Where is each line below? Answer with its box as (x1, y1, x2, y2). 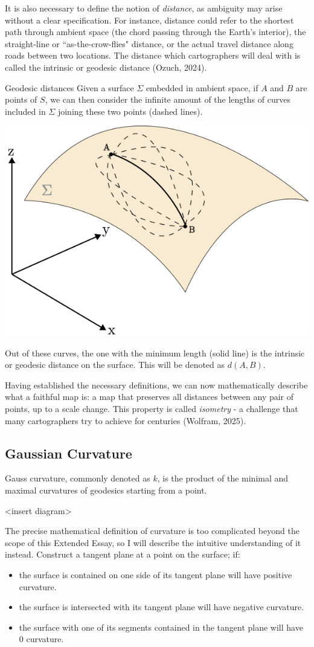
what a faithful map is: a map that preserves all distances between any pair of (5, 390, 294, 403)
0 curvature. (19, 633, 64, 645)
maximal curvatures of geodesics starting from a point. (5, 484, 207, 497)
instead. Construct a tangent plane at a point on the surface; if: (5, 548, 240, 561)
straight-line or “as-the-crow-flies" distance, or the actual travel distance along (5, 37, 293, 50)
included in (5, 105, 46, 117)
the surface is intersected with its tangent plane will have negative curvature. (19, 600, 304, 613)
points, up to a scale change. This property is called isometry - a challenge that (5, 402, 298, 415)
